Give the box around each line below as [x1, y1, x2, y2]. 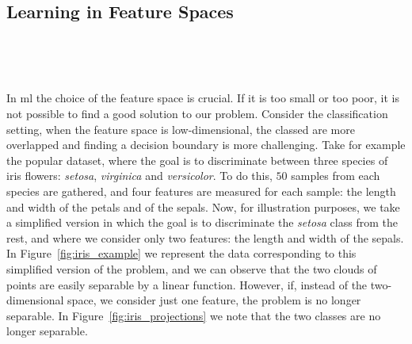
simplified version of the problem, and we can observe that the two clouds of [6, 260, 377, 277]
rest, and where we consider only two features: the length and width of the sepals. [6, 229, 404, 246]
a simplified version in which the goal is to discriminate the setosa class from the [6, 214, 398, 231]
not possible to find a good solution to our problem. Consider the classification [6, 105, 388, 121]
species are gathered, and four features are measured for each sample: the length [6, 182, 396, 199]
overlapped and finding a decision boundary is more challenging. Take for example [6, 136, 406, 153]
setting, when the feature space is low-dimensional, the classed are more [6, 120, 355, 137]
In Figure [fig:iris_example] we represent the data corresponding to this [6, 245, 357, 262]
